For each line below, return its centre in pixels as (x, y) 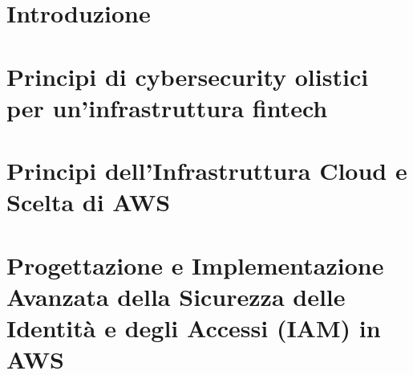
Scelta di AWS (89, 202)
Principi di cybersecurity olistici (188, 76)
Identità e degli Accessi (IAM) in (194, 328)
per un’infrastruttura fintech (167, 107)
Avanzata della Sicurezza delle (176, 296)
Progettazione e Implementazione (195, 265)
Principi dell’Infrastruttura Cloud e (207, 171)
